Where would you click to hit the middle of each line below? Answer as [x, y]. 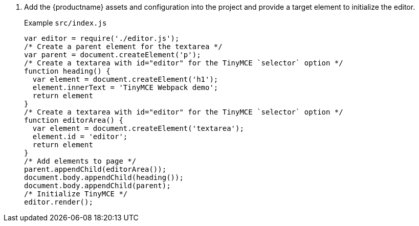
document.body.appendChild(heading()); [104, 177]
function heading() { [67, 71]
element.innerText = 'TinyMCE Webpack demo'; [125, 87]
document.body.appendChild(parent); [97, 186]
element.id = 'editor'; [80, 137]
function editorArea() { [74, 120]
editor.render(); [59, 202]
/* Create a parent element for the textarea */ [123, 47]
